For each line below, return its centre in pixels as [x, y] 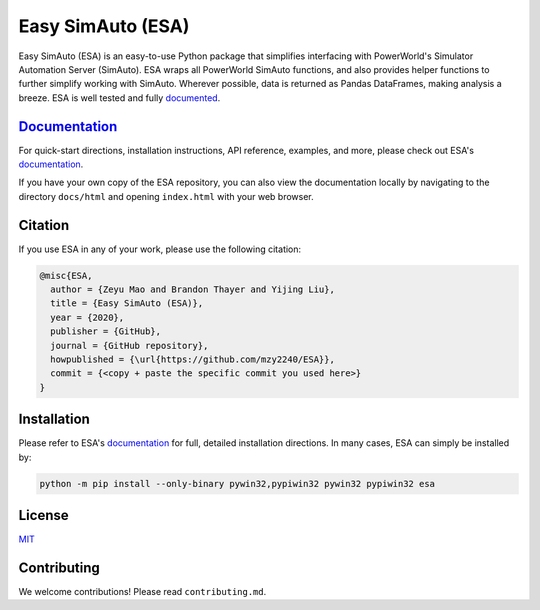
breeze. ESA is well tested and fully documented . [119, 97]
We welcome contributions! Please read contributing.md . [142, 592]
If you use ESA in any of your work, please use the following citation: [160, 249]
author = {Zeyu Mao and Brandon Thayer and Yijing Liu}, [192, 289]
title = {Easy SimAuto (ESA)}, [127, 303]
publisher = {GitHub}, [106, 331]
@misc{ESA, [66, 275]
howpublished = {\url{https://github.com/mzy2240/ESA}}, [192, 359]
